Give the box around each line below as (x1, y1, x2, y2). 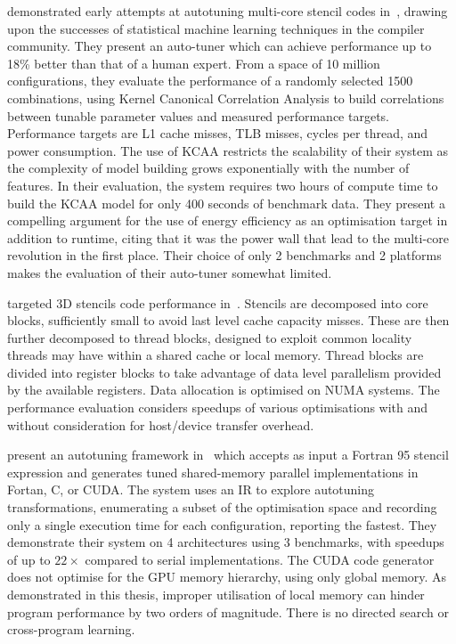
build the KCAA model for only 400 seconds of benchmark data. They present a (7, 193, 445, 212)
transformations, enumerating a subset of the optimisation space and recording (7, 498, 437, 517)
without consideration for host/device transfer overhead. (7, 415, 314, 434)
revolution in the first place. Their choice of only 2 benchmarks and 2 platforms (7, 246, 442, 265)
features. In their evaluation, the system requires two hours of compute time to (7, 175, 438, 194)
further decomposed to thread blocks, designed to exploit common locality (7, 328, 412, 346)
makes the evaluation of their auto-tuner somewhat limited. (7, 263, 332, 281)
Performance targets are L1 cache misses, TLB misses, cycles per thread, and (7, 124, 428, 143)
